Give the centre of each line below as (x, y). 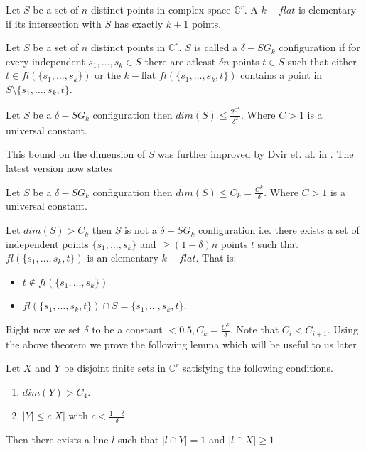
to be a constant (127, 329)
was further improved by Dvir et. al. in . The (256, 154)
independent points (47, 243)
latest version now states (59, 167)
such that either (322, 61)
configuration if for (319, 47)
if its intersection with (54, 23)
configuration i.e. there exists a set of (279, 230)
